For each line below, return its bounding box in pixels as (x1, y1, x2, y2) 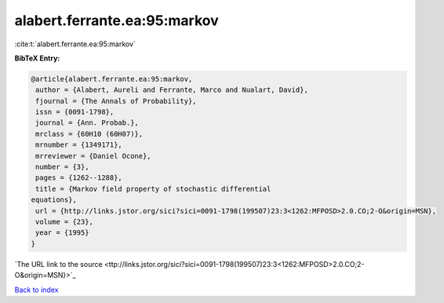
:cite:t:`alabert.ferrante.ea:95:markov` (14, 39, 136, 49)
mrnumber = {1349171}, (35, 141, 123, 149)
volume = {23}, (35, 217, 94, 226)
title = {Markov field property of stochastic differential (35, 184, 271, 193)
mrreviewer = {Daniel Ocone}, (35, 151, 152, 160)
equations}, (31, 195, 78, 204)
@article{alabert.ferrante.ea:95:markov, (31, 75, 193, 83)
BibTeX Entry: (14, 53, 60, 63)
